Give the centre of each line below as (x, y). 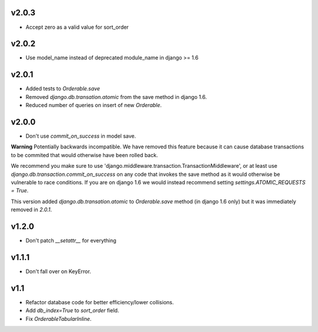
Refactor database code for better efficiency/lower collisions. (100, 302)
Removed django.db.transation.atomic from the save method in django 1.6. (116, 97)
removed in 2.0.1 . (32, 210)
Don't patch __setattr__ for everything (71, 241)
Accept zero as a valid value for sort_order (77, 27)
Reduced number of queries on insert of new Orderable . (94, 105)
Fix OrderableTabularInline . (59, 318)
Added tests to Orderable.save (63, 89)
